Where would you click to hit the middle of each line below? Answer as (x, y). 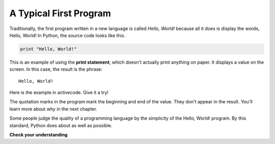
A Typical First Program (60, 13)
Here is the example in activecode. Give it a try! (59, 93)
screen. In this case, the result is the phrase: (56, 69)
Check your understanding (38, 135)
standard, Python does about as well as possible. (61, 125)
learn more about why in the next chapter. (53, 109)
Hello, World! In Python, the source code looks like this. (67, 35)
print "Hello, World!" (48, 49)
